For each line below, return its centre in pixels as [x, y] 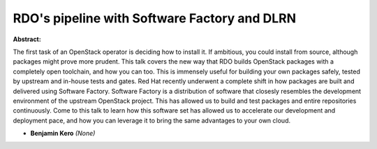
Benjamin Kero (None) [63, 134]
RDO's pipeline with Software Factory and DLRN [155, 18]
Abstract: [27, 39]
